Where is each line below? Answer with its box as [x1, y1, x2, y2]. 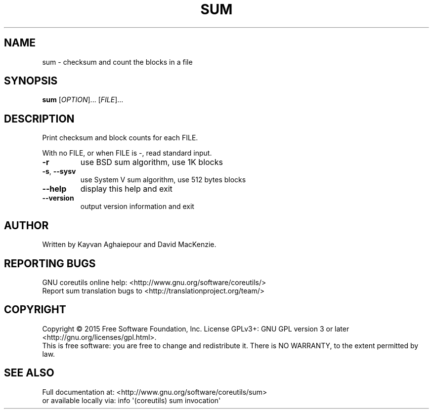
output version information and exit [80, 202, 194, 211]
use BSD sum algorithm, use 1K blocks [80, 157, 223, 167]
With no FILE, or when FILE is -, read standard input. [42, 149, 212, 158]
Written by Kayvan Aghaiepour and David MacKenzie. [42, 240, 216, 249]
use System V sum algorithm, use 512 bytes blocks [80, 175, 246, 184]
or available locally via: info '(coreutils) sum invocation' [42, 396, 221, 405]
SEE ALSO [4, 367, 54, 379]
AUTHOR [4, 219, 49, 232]
